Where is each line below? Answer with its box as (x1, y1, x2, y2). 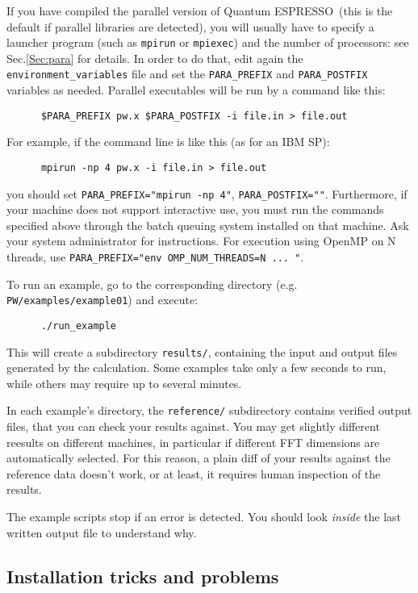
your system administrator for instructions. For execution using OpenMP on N (6, 232, 396, 249)
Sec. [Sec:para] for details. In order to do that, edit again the (6, 49, 303, 66)
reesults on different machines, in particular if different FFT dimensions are (6, 433, 380, 450)
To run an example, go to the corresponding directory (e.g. (6, 275, 298, 292)
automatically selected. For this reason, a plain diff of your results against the (6, 449, 391, 466)
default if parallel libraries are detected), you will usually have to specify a (6, 18, 374, 35)
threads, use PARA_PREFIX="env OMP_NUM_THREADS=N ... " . (6, 248, 304, 265)
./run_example (40, 319, 117, 332)
